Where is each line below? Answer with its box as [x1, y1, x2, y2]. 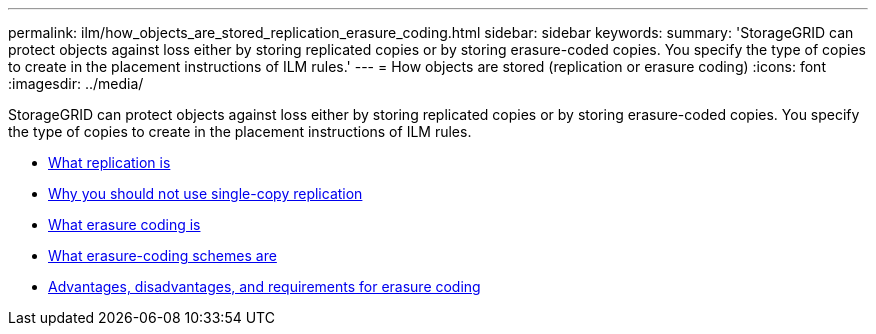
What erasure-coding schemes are [48, 247, 277, 264]
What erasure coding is [48, 216, 201, 233]
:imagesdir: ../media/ [8, 75, 144, 92]
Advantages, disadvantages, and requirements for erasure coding [48, 278, 481, 295]
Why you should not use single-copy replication [48, 185, 363, 202]
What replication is [48, 154, 171, 171]
